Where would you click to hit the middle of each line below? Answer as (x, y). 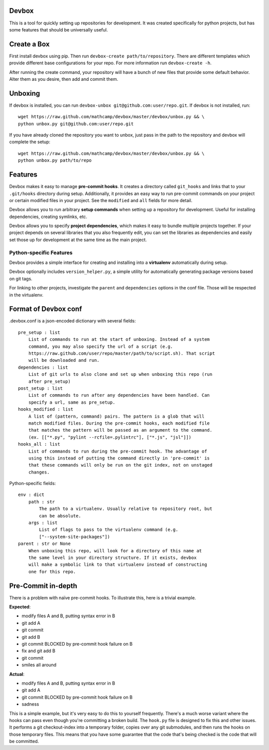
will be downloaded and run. (64, 360)
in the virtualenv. (26, 295)
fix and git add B (39, 651)
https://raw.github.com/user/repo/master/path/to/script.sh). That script (122, 354)
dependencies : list (43, 367)
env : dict (31, 495)
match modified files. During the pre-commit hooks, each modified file (119, 423)
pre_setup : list (39, 332)
